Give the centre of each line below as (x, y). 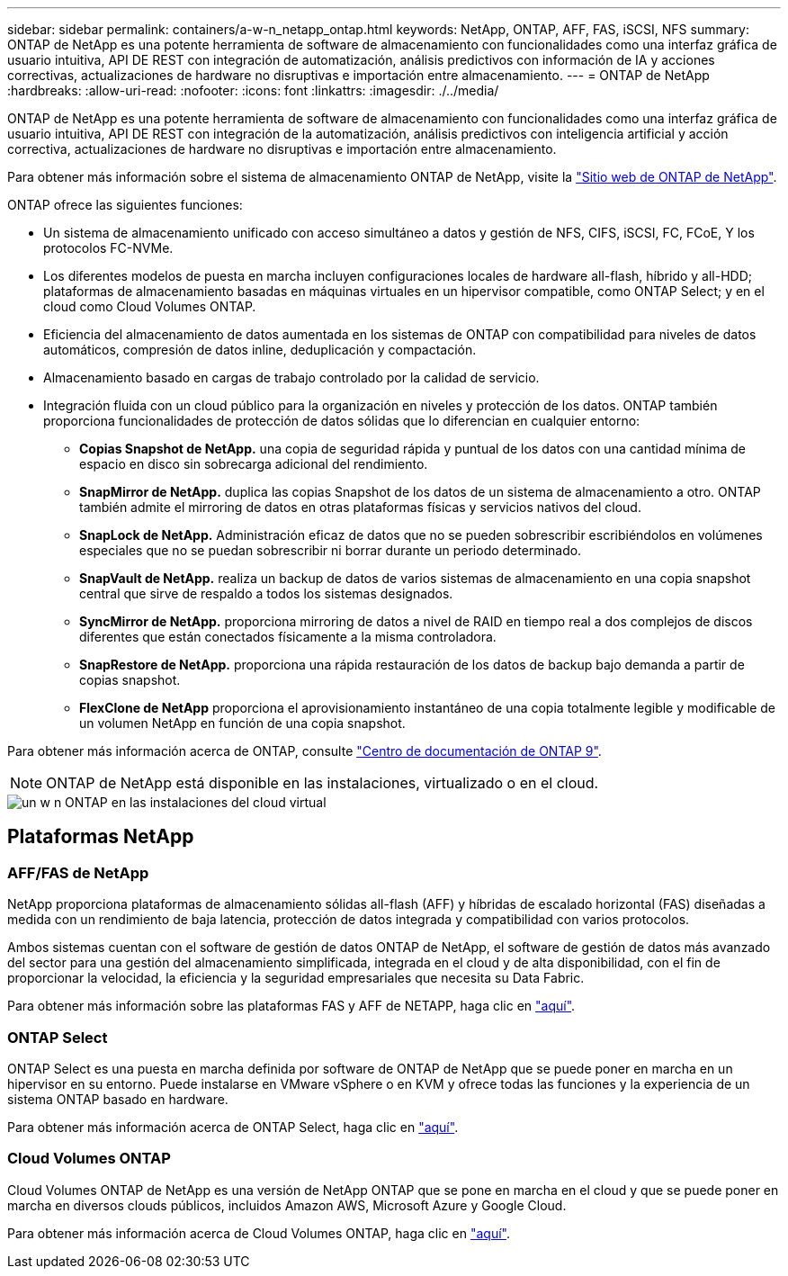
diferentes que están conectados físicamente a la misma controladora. (288, 637)
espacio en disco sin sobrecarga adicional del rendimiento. (254, 464)
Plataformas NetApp (101, 837)
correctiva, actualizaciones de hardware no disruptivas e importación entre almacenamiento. (282, 149)
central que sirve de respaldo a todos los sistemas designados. (266, 593)
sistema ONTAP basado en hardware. (118, 1099)
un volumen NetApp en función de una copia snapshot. (242, 723)
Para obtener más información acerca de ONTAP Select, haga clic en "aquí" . (233, 1127)
